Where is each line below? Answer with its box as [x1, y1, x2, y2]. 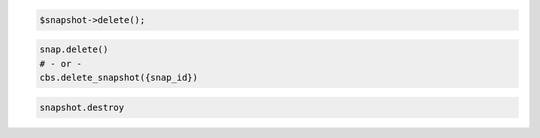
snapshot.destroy [39, 101, 125, 113]
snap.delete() [39, 44, 109, 55]
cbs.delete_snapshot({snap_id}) [39, 71, 199, 83]
